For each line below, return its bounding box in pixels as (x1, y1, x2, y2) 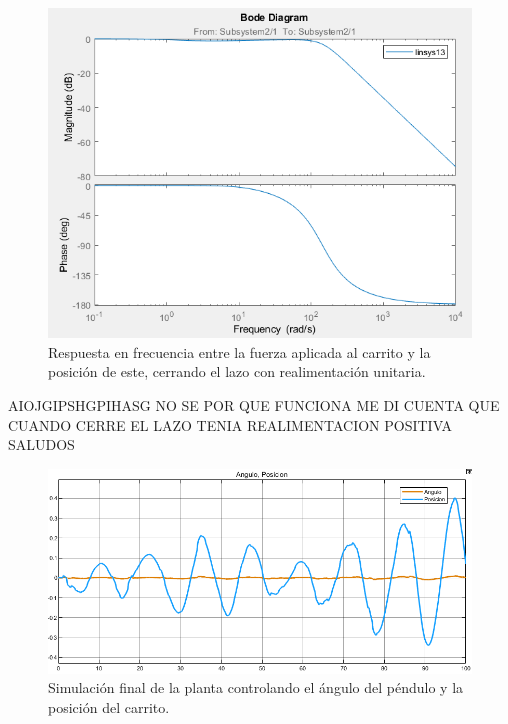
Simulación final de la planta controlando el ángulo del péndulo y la (48, 677, 464, 698)
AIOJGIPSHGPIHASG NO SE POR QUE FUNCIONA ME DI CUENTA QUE (8, 395, 500, 416)
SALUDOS (8, 434, 75, 455)
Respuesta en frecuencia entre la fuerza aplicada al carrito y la (48, 341, 431, 362)
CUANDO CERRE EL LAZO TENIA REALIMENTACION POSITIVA (8, 414, 453, 435)
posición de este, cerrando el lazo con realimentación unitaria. (48, 361, 426, 382)
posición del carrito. (48, 696, 170, 717)
